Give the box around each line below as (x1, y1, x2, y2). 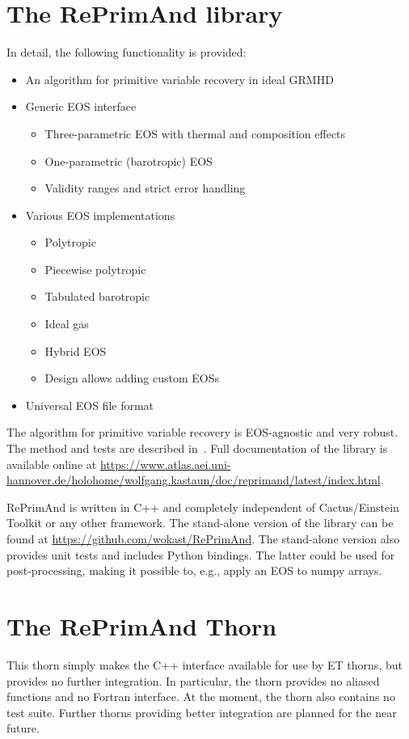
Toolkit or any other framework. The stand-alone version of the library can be (6, 514, 394, 531)
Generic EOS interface (25, 98, 137, 115)
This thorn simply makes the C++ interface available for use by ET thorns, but (6, 656, 403, 673)
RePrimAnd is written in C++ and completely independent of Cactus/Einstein (6, 498, 399, 515)
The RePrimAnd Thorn (6, 609, 277, 642)
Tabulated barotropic (44, 288, 150, 305)
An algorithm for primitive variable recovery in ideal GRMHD (25, 70, 334, 87)
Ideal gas (44, 315, 89, 332)
